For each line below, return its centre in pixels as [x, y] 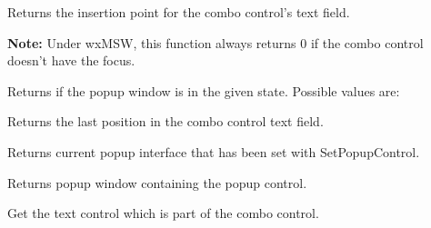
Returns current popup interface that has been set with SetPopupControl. [214, 151]
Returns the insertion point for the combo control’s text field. [179, 12]
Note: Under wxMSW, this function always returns [152, 42]
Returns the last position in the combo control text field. [165, 121]
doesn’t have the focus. [71, 60]
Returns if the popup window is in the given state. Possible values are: [204, 90]
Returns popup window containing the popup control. [157, 182]
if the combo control [367, 42]
